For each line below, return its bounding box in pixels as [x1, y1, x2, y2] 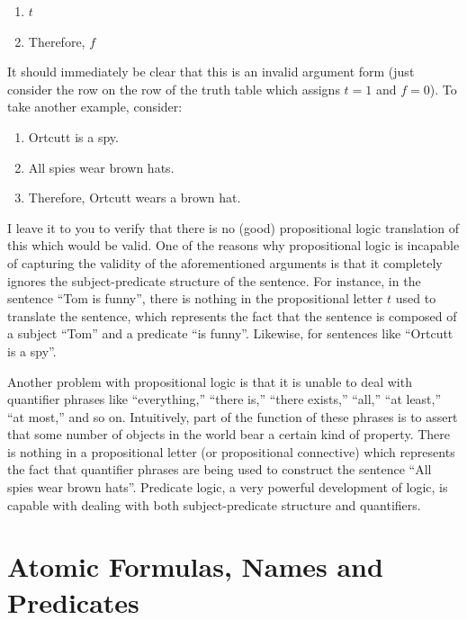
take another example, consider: [7, 97, 183, 116]
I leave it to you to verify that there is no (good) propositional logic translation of [7, 218, 460, 237]
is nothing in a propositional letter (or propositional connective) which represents [7, 442, 455, 461]
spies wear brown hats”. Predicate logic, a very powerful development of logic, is [7, 478, 448, 497]
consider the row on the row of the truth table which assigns [7, 79, 340, 98]
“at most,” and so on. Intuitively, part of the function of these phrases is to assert [7, 407, 458, 426]
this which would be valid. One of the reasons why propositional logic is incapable [7, 236, 460, 255]
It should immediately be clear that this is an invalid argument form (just [7, 62, 415, 81]
